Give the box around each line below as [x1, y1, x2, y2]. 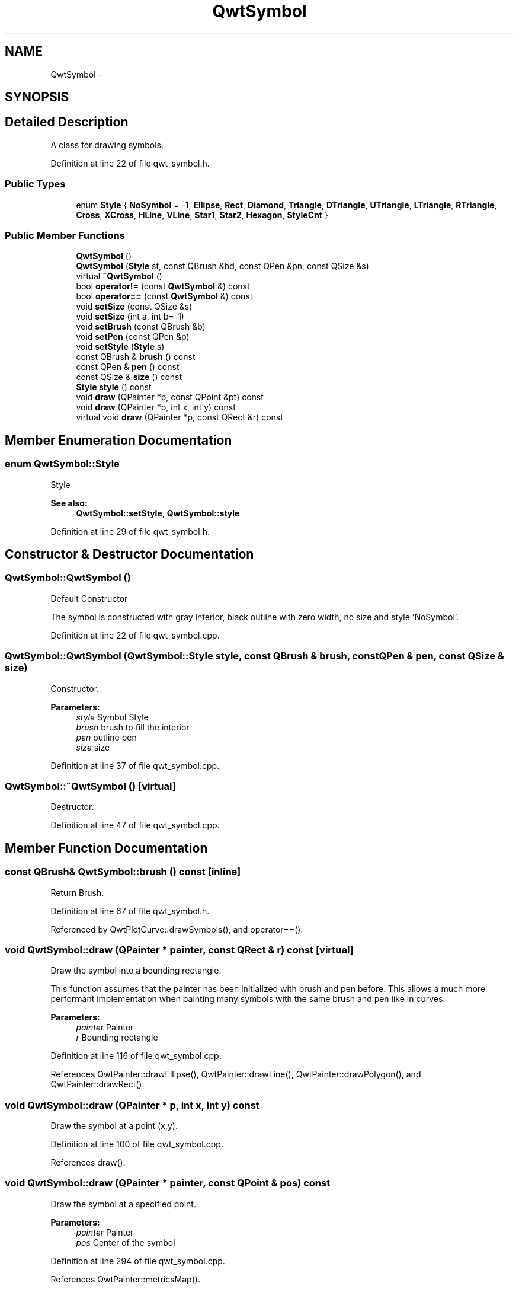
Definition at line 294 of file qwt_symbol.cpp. [50, 1255, 225, 1266]
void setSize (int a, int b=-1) [76, 311, 184, 322]
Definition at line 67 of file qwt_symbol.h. [50, 905, 210, 916]
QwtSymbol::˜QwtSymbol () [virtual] [5, 780, 176, 792]
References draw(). [50, 1157, 126, 1168]
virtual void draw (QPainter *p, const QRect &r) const [76, 412, 283, 423]
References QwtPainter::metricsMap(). [50, 1274, 200, 1284]
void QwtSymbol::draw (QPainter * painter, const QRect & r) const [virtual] [5, 943, 354, 956]
